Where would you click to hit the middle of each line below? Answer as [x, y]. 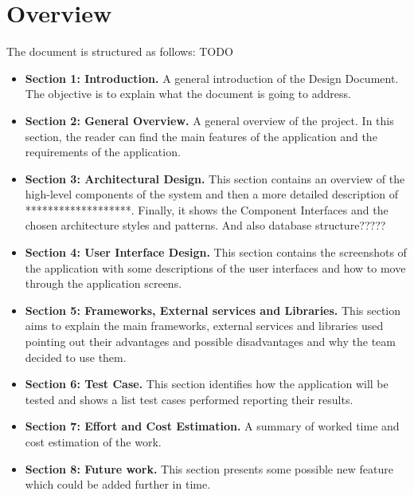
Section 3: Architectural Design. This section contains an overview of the [215, 178]
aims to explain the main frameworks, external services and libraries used [204, 326]
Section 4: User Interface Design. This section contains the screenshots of [216, 252]
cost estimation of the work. [93, 442]
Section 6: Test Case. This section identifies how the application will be [207, 384]
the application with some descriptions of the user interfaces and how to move [215, 267]
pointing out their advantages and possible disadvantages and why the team [210, 342]
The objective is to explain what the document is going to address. [188, 94]
